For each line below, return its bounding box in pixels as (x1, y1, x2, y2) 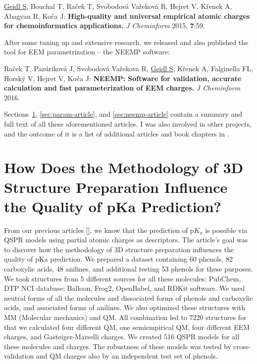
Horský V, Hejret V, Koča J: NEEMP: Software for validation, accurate (4, 73, 242, 83)
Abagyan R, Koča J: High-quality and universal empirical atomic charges (4, 10, 250, 21)
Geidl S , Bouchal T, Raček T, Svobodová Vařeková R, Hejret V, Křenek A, (4, 1, 232, 11)
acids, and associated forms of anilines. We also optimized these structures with (4, 302, 246, 313)
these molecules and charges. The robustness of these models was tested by (4, 341, 231, 351)
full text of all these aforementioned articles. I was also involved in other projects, (4, 118, 252, 129)
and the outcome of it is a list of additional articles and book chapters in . (4, 128, 229, 138)
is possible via (205, 225, 248, 235)
